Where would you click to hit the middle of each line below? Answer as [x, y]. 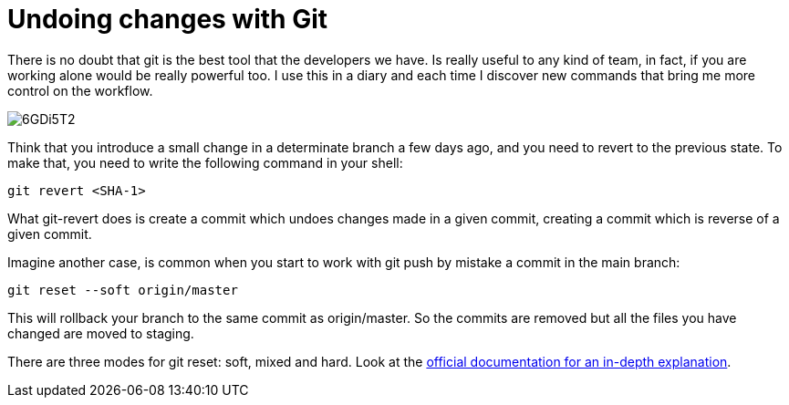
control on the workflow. [80, 90]
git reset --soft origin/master [123, 290]
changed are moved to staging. [101, 333]
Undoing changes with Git [167, 19]
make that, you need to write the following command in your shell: [205, 162]
